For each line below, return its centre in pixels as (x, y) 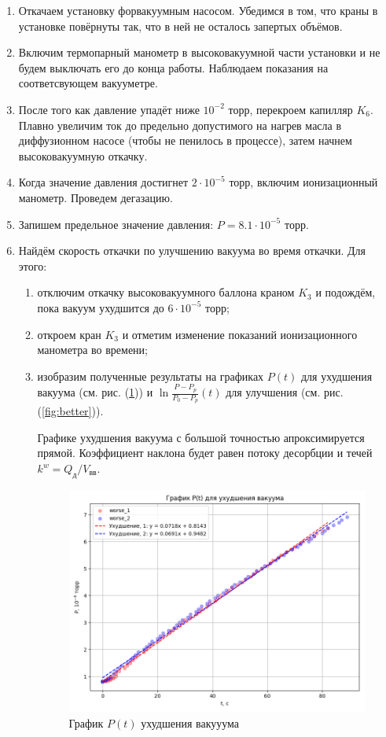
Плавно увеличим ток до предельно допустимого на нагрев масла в (180, 125)
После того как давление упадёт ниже (109, 109)
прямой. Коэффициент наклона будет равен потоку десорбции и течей (205, 453)
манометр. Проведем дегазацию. (96, 197)
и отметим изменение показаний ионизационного (240, 334)
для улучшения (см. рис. (285, 392)
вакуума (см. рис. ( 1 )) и (95, 392)
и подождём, (346, 292)
